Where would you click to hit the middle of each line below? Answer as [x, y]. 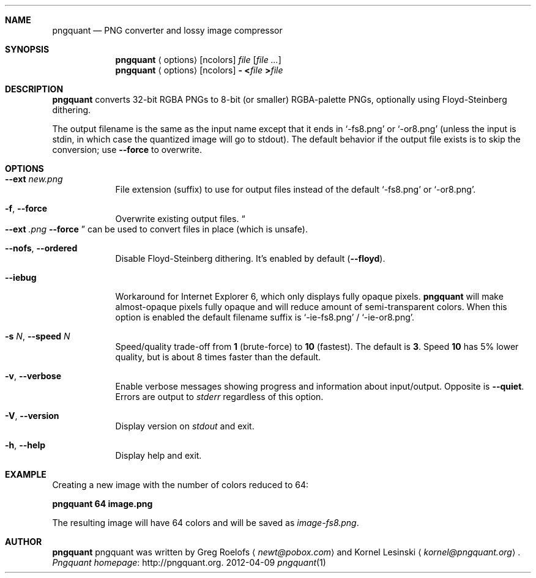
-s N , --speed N [38, 336]
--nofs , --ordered [41, 248]
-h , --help [25, 445]
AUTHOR [24, 542]
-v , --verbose [33, 376]
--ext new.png [34, 179]
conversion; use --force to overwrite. [127, 150]
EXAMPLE [26, 474]
